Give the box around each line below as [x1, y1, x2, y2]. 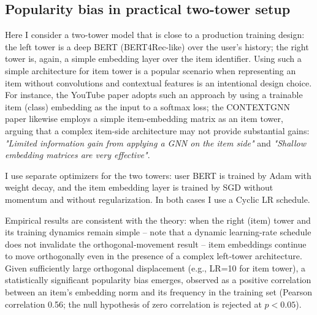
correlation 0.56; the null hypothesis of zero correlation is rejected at [5, 297, 262, 310]
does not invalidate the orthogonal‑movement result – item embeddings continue [5, 237, 307, 250]
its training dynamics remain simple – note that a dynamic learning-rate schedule [5, 226, 311, 238]
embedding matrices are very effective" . [5, 148, 150, 161]
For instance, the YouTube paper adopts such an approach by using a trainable [5, 88, 303, 101]
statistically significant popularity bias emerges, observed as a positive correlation [5, 273, 311, 286]
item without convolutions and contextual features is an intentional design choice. [5, 76, 312, 89]
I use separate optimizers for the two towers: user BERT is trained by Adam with [5, 169, 311, 181]
